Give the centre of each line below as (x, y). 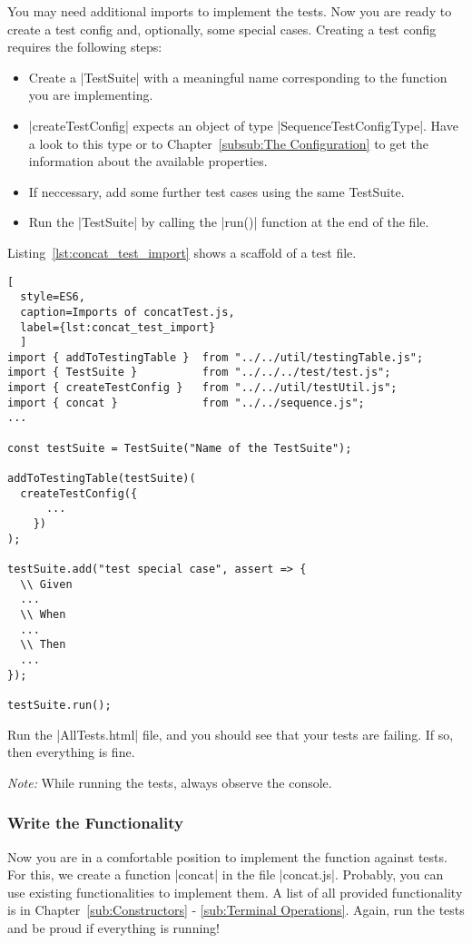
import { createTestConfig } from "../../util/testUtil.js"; (202, 388)
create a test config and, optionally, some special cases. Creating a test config (222, 29)
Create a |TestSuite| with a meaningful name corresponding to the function (238, 77)
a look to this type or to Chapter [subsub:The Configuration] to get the (229, 143)
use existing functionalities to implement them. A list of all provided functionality (235, 892)
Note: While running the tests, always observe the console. (170, 782)
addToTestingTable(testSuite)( (102, 479)
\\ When (43, 614)
